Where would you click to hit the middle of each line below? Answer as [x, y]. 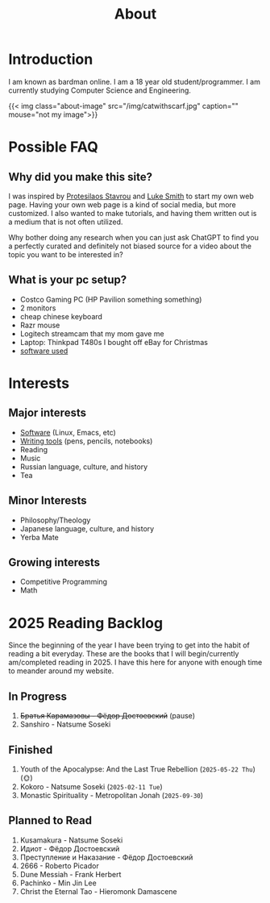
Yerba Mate [39, 537]
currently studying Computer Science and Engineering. [100, 90]
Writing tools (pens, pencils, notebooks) [86, 441]
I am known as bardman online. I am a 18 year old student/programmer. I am [134, 81]
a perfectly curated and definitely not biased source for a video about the [130, 246]
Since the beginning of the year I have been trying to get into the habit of [129, 645]
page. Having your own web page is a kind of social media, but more [122, 204]
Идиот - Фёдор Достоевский [70, 848]
